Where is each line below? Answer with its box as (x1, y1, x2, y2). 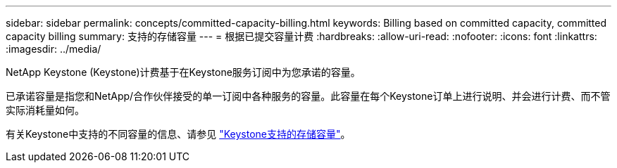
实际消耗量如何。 (6, 104, 85, 116)
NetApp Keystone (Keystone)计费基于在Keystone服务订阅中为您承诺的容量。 (6, 66, 361, 78)
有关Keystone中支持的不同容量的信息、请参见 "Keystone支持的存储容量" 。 (6, 128, 351, 140)
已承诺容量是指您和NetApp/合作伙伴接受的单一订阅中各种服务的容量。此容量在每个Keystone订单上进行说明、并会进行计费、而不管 (6, 90, 611, 102)
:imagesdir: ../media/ (6, 43, 101, 55)
